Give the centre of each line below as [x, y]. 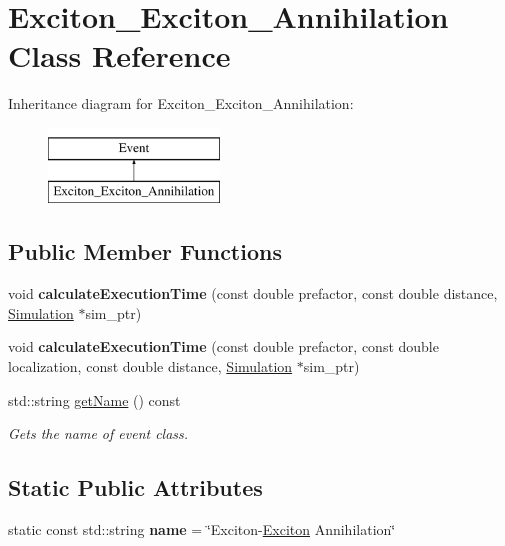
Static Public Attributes [135, 487]
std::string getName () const [94, 399]
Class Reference [119, 55]
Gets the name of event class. [98, 433]
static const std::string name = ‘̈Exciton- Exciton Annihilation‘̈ [202, 529]
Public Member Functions [145, 251]
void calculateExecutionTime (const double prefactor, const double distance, [253, 293]
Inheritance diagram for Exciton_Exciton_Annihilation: [181, 103]
